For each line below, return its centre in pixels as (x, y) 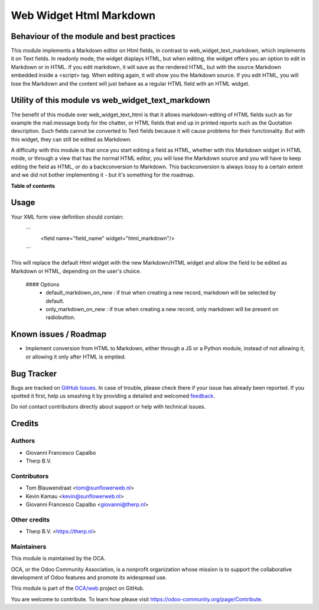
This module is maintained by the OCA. (58, 559)
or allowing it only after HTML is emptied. (76, 357)
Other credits (30, 520)
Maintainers (29, 546)
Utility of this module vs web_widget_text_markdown (110, 100)
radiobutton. (61, 317)
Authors (23, 441)
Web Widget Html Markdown (83, 15)
